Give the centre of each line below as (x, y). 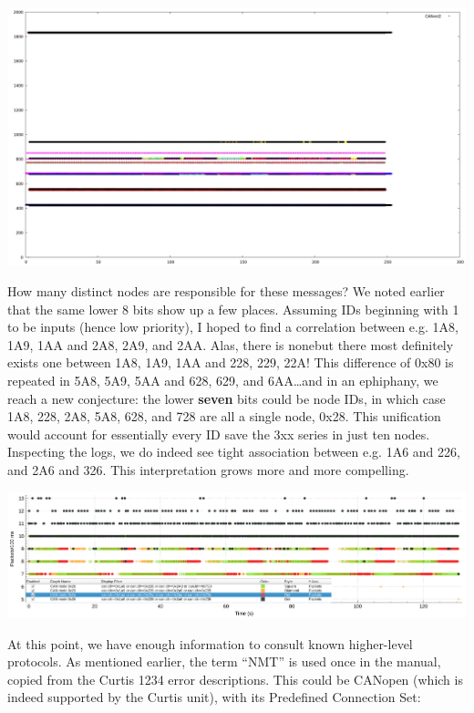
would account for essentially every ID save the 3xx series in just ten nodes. (219, 434)
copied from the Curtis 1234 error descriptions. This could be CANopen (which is (235, 679)
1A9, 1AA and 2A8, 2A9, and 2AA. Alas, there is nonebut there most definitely (231, 344)
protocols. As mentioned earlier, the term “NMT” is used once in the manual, (224, 661)
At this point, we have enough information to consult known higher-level (210, 643)
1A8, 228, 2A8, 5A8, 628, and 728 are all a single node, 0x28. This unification (224, 416)
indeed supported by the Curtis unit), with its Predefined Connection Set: (214, 697)
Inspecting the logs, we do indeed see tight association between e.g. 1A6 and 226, (234, 452)
